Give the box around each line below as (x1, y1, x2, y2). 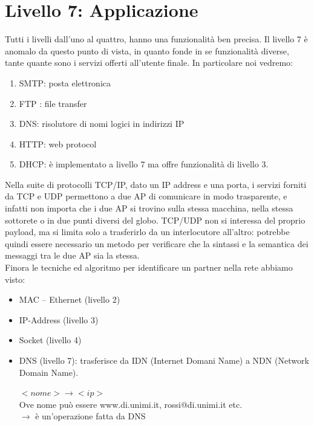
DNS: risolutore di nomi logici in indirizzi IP (19, 117, 185, 130)
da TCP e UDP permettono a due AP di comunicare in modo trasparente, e (5, 190, 287, 202)
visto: (5, 273, 25, 285)
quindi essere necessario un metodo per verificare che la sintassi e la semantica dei (5, 237, 309, 250)
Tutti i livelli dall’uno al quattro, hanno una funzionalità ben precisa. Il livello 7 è (5, 33, 308, 45)
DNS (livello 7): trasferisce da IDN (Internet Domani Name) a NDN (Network (19, 354, 309, 366)
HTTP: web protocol (19, 137, 97, 150)
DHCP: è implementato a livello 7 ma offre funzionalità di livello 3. (19, 158, 269, 170)
